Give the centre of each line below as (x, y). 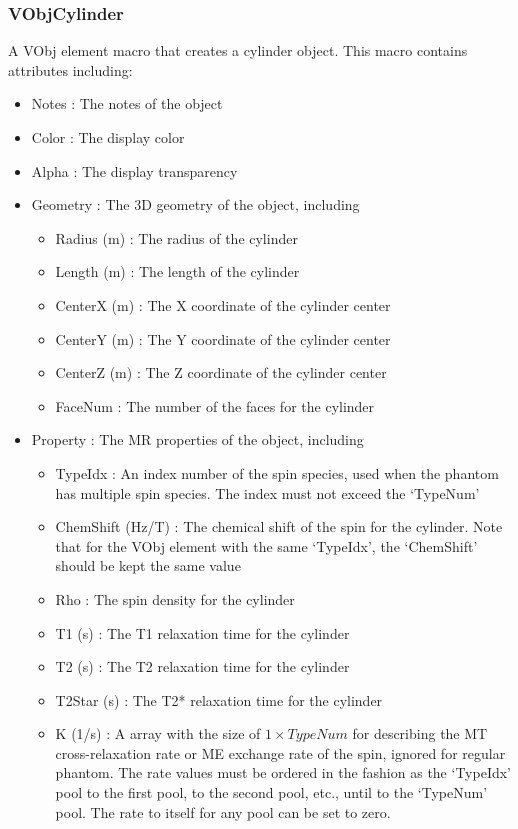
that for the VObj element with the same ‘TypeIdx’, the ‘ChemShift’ (266, 545)
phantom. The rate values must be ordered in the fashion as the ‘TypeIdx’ (283, 772)
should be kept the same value (148, 565)
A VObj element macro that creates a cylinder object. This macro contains (238, 50)
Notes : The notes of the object (127, 103)
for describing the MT (420, 733)
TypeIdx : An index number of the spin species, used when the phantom (277, 472)
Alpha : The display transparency (134, 170)
